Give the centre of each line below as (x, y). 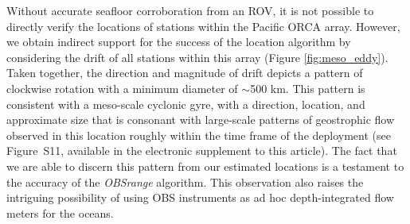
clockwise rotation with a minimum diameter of (122, 88)
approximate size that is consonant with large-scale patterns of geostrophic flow (201, 120)
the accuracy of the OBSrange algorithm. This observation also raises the (185, 182)
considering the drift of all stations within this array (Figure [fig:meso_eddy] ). (197, 57)
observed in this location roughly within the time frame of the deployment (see (199, 135)
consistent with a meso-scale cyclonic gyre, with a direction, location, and (186, 104)
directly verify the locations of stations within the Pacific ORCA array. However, (203, 26)
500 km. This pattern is (308, 88)
